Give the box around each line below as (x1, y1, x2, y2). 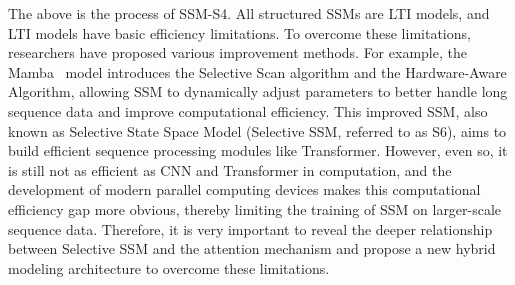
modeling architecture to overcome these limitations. (8, 257, 330, 278)
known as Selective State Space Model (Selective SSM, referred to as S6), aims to (8, 120, 507, 141)
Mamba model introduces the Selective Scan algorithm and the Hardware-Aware (8, 61, 507, 82)
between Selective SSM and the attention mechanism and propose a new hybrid (8, 238, 496, 259)
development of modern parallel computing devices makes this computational (8, 179, 481, 200)
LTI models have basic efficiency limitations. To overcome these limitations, (8, 22, 471, 43)
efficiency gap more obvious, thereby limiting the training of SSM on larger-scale (8, 198, 502, 219)
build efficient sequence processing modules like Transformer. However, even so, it (8, 140, 508, 161)
